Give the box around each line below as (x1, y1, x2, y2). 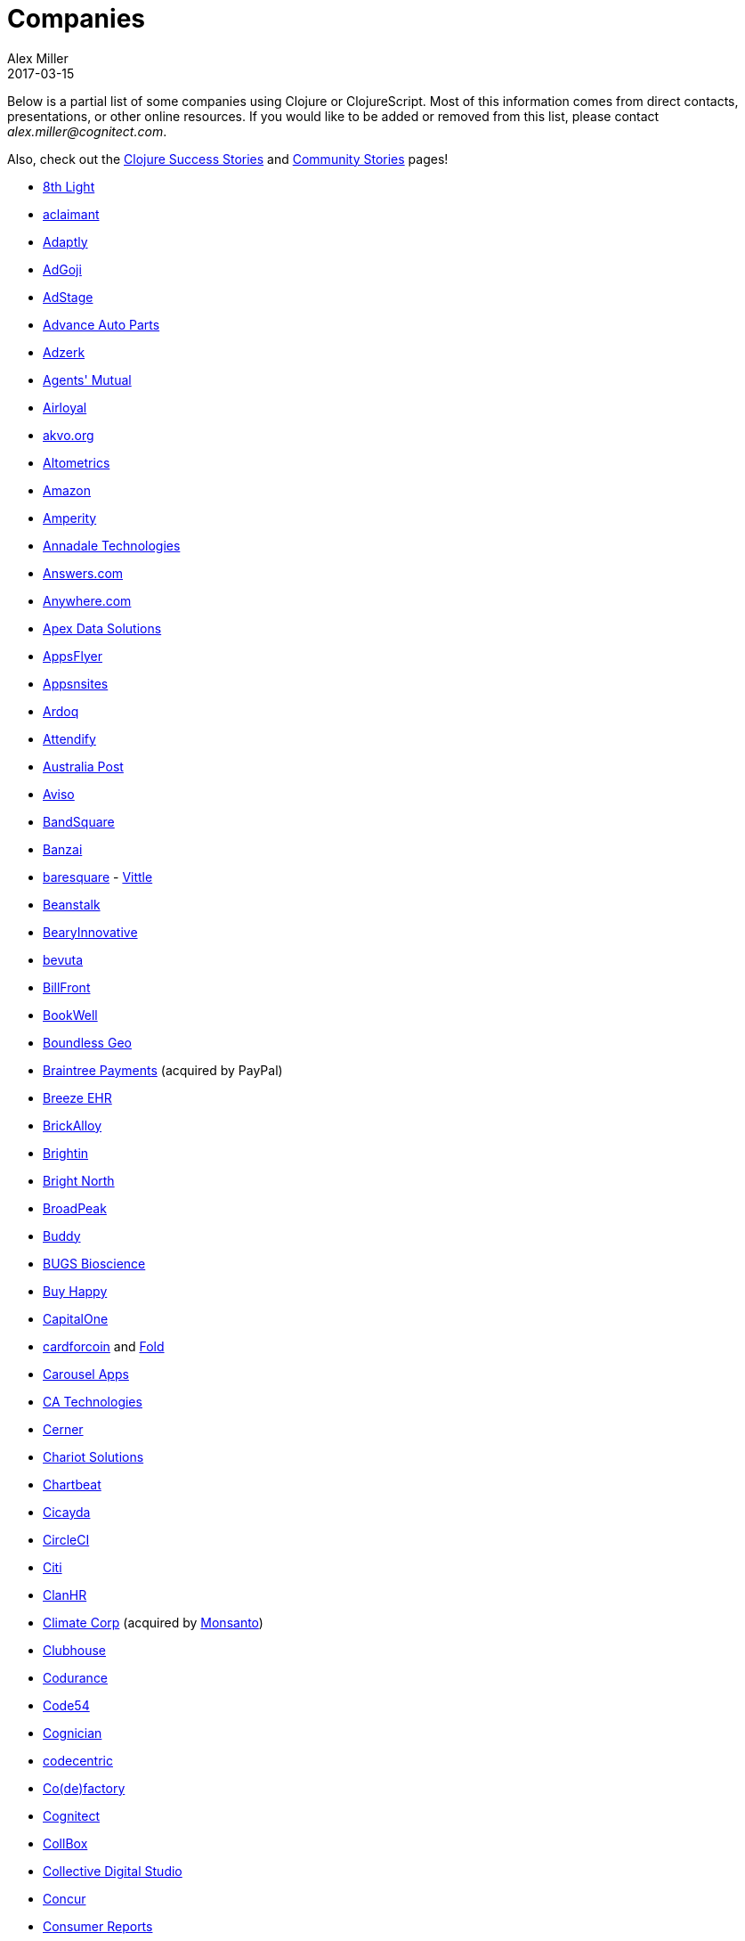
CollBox (43, 1835, 88, 1851)
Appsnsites (43, 675, 109, 691)
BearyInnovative (43, 924, 138, 940)
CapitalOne (43, 1310, 109, 1326)
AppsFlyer (43, 648, 102, 664)
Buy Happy (43, 1283, 108, 1299)
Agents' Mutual (43, 371, 132, 387)
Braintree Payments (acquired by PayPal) (43, 1062, 283, 1078)
